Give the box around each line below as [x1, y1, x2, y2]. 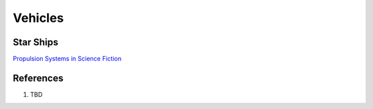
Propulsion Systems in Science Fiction [12, 55, 122, 63]
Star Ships [12, 36, 59, 48]
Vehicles [12, 10, 64, 25]
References [12, 72, 64, 84]
